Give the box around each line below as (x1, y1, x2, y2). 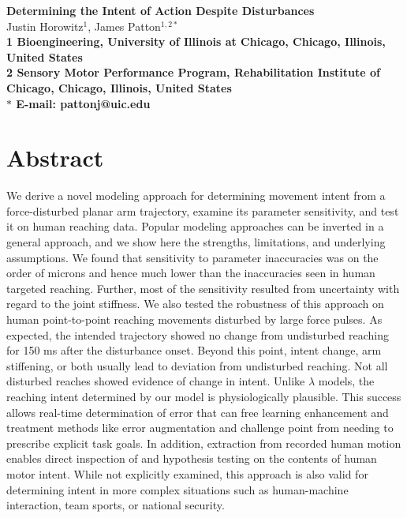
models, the (318, 373, 375, 389)
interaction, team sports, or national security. (6, 497, 225, 513)
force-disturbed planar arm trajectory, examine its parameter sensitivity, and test (6, 202, 399, 219)
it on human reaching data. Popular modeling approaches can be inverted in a (6, 218, 384, 235)
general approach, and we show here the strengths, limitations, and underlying (6, 234, 386, 250)
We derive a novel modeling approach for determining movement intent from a (6, 187, 386, 204)
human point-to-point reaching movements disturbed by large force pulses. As (6, 311, 383, 328)
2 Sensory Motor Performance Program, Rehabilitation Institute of (6, 64, 380, 81)
